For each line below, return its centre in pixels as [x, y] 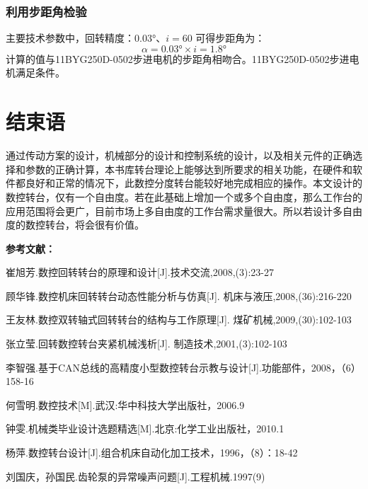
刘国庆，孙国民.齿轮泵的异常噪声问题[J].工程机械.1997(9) [136, 476]
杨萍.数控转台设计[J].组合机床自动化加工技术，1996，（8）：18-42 [152, 453]
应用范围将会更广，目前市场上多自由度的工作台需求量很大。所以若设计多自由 [184, 211]
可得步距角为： [230, 38]
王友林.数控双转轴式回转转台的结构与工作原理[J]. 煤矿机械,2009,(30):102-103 [179, 320]
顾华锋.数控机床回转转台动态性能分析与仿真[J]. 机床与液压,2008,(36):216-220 [179, 295]
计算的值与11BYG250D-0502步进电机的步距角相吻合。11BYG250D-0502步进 [178, 58]
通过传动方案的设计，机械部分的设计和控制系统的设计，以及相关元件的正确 [179, 155]
